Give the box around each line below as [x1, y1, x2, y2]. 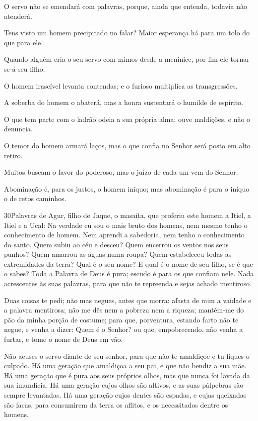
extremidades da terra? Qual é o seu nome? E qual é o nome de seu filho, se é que [4, 258, 253, 269]
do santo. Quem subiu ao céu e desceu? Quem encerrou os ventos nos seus [4, 239, 229, 249]
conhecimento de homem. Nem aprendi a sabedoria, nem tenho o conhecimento [4, 229, 245, 240]
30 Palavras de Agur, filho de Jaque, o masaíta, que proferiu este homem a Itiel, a [4, 210, 251, 220]
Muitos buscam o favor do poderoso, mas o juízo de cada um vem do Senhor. [4, 167, 238, 177]
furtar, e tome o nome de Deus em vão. [4, 334, 123, 344]
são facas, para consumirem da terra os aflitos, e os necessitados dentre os [4, 399, 228, 410]
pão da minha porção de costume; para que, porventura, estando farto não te [4, 314, 239, 324]
